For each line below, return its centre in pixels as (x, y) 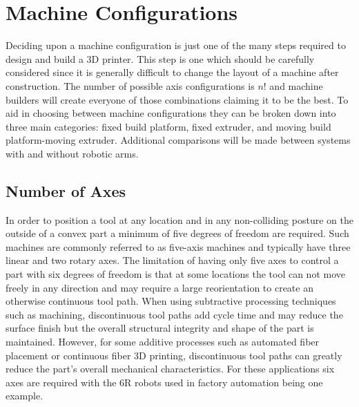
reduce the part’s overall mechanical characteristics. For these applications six (170, 369)
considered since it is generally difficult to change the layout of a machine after (172, 72)
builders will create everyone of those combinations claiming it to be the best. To (177, 99)
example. (25, 396)
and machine (296, 85)
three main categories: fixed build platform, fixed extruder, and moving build (168, 126)
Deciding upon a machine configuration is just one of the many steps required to (176, 45)
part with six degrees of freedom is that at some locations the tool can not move (176, 274)
